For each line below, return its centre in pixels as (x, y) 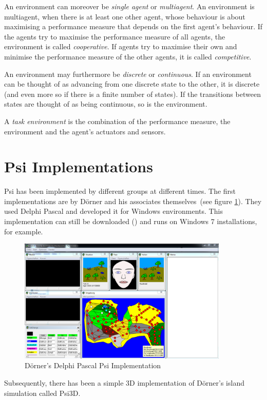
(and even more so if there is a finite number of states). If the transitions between (132, 94)
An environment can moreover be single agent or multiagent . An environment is (129, 6)
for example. (24, 231)
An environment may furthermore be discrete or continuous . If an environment (128, 74)
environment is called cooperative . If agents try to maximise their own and (121, 46)
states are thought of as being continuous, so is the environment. (106, 104)
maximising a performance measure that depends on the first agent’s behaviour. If (133, 26)
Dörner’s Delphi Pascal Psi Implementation (93, 365)
